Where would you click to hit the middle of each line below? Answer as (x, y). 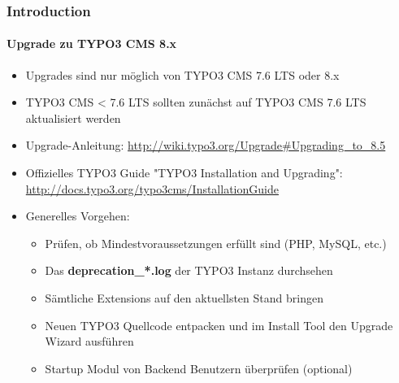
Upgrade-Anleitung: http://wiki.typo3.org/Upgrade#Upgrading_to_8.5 (206, 145)
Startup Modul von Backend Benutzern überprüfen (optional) (199, 368)
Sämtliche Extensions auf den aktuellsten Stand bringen (184, 297)
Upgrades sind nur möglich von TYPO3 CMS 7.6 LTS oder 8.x (182, 74)
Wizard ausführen (89, 341)
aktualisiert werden (73, 118)
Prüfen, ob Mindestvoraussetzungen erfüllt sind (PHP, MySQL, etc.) (216, 243)
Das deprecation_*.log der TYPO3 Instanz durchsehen (189, 270)
